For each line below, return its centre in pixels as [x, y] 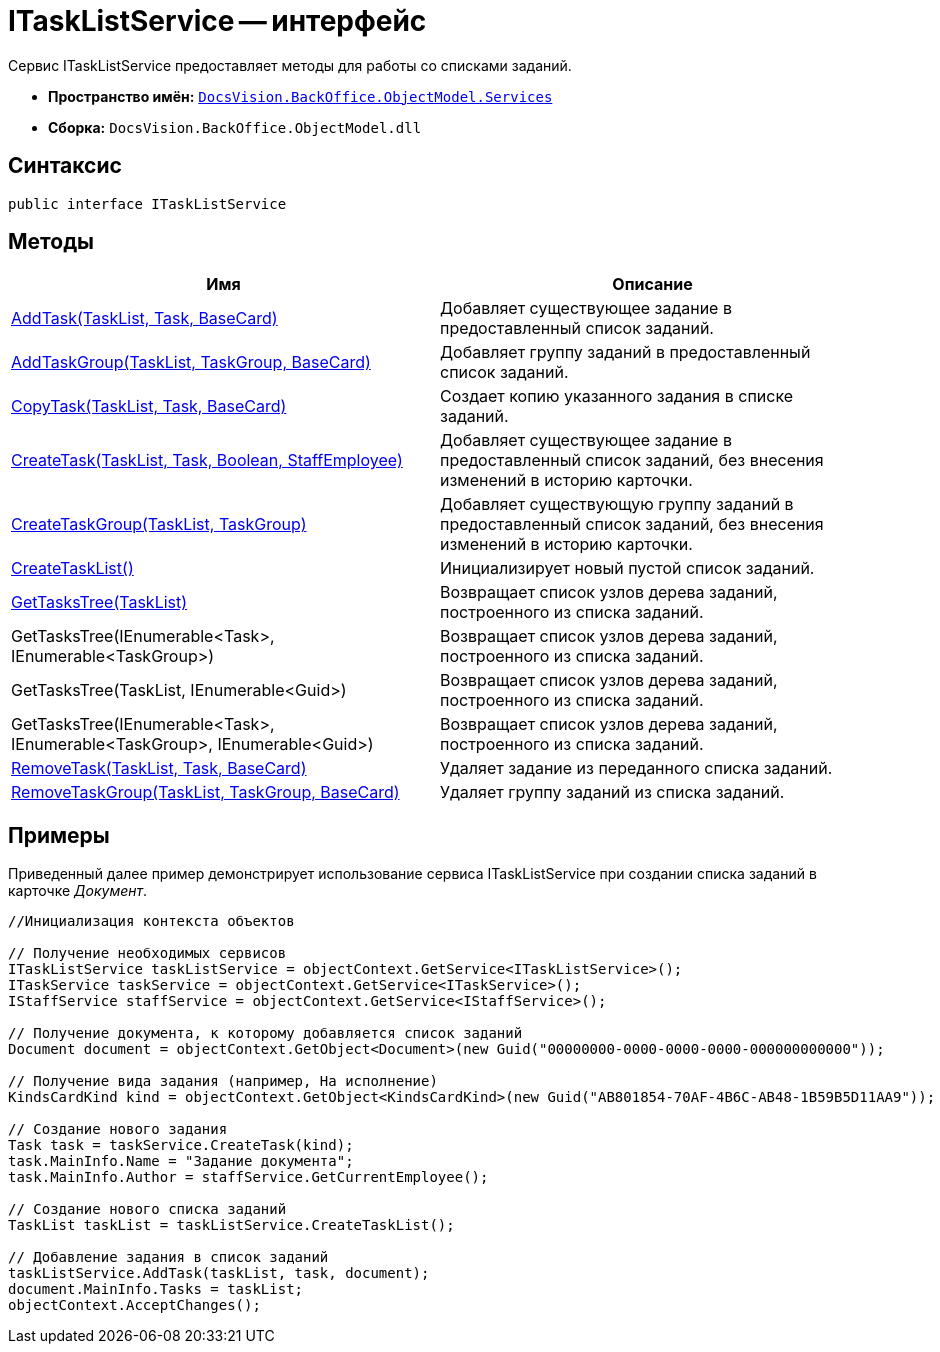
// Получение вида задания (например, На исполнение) [223, 1081]
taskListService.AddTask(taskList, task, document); [219, 1273]
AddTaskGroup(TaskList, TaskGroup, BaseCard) [191, 362]
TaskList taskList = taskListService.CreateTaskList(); [231, 1225]
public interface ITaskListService [147, 203]
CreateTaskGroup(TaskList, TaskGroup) [159, 524]
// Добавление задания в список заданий [168, 1257]
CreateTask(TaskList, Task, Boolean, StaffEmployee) [207, 460]
